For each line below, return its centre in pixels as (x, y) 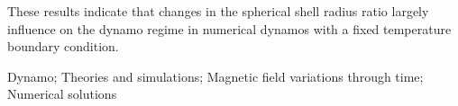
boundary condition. (63, 46)
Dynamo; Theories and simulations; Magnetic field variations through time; (215, 76)
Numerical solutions (62, 94)
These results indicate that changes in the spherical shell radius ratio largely (218, 11)
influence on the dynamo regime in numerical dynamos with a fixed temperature (229, 28)
